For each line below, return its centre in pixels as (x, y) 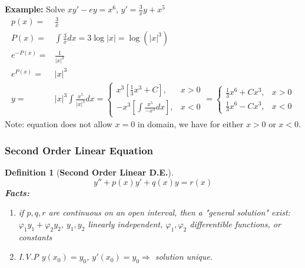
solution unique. (184, 257)
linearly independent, (125, 224)
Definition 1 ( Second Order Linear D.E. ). (89, 172)
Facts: (17, 192)
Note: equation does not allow (59, 124)
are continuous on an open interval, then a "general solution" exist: (169, 212)
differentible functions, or (235, 224)
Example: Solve (35, 9)
